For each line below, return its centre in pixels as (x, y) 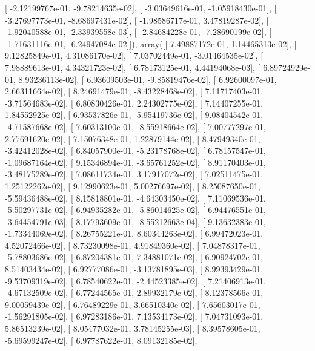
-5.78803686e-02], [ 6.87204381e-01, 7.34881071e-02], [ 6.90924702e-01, (134, 257)
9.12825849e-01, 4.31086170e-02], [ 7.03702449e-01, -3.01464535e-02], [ (134, 55)
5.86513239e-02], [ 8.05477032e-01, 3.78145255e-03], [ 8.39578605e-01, (133, 328)
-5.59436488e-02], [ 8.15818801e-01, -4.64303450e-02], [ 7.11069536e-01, (135, 198)
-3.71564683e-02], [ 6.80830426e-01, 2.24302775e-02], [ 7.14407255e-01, (134, 103)
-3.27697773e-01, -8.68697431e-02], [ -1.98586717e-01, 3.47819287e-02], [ (137, 20)
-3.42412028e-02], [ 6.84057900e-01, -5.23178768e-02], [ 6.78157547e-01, (135, 150)
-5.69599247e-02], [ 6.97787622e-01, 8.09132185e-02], (101, 340)
